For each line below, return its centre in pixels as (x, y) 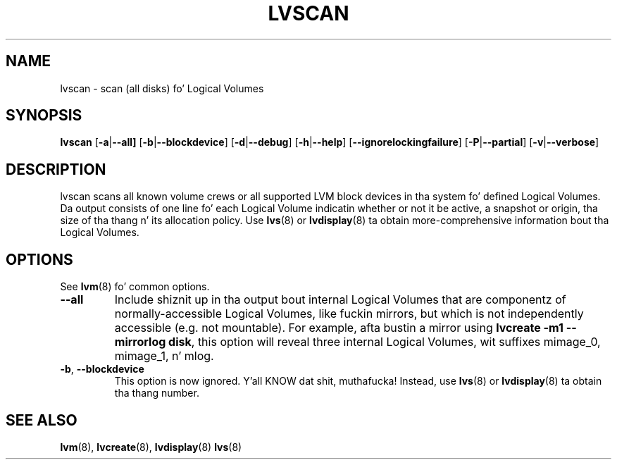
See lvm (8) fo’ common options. (135, 287)
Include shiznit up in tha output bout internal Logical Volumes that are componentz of (340, 300)
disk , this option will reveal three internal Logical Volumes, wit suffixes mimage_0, (385, 342)
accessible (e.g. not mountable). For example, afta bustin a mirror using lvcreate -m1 (339, 328)
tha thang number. (157, 393)
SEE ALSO (42, 420)
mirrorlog (140, 342)
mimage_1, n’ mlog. (164, 356)
